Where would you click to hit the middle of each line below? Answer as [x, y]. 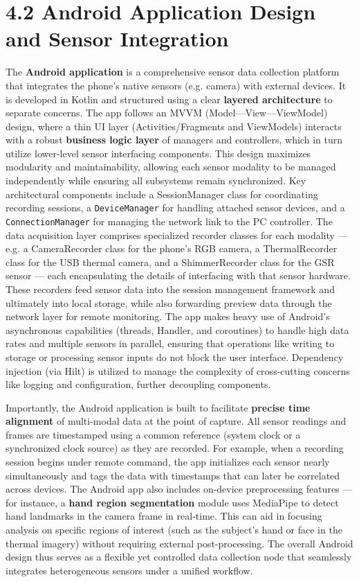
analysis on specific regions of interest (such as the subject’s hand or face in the [174, 530]
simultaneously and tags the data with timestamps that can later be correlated [173, 475]
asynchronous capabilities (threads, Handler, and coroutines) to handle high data [177, 329]
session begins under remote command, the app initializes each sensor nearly [168, 462]
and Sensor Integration [117, 38]
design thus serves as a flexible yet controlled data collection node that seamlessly [179, 557]
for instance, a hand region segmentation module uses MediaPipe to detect [172, 502]
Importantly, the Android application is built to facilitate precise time [158, 407]
